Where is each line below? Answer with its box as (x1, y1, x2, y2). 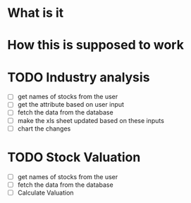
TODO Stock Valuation (7, 149, 141, 165)
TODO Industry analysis (7, 69, 150, 85)
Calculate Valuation (17, 188, 74, 197)
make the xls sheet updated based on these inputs (17, 116, 164, 124)
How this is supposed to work (7, 37, 185, 53)
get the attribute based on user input (17, 100, 125, 109)
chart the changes (17, 124, 71, 133)
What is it (7, 5, 64, 21)
